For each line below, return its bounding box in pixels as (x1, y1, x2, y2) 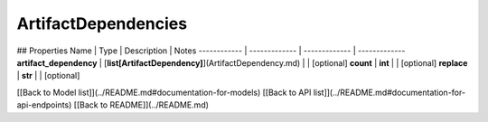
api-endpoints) (16, 99, 72, 110)
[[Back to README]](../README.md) (73, 99, 210, 110)
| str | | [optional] (16, 70, 80, 81)
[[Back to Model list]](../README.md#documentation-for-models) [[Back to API (16, 87, 312, 98)
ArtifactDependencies (16, 14, 188, 33)
